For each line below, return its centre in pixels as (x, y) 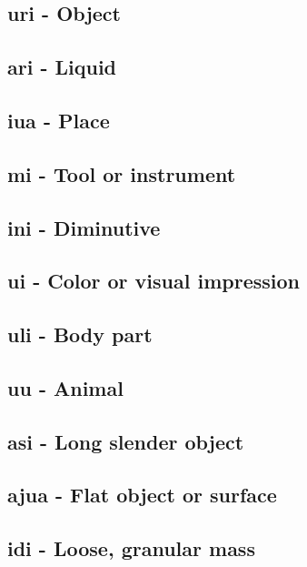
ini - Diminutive (84, 227)
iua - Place (59, 120)
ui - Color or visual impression (154, 281)
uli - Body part (80, 334)
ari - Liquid (62, 67)
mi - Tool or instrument (122, 173)
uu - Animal (65, 387)
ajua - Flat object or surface (142, 495)
